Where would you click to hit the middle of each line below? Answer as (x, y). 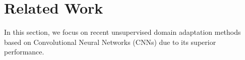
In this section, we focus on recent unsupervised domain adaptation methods (122, 32)
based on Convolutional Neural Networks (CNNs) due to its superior (110, 42)
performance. (24, 52)
